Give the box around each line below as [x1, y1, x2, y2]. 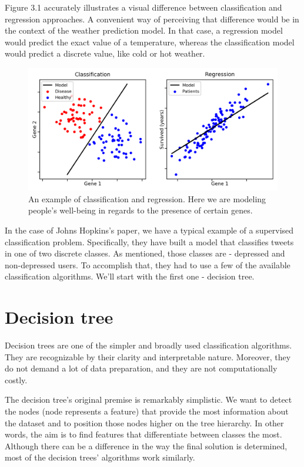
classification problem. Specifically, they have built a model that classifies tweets [5, 235, 294, 248]
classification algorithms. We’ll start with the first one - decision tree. [5, 270, 255, 282]
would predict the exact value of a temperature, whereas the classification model [5, 35, 295, 48]
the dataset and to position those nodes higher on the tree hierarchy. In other [5, 416, 284, 429]
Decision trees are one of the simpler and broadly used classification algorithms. [5, 339, 292, 351]
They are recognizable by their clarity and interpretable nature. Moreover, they [5, 350, 291, 363]
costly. [5, 373, 28, 386]
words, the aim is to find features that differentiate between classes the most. [5, 428, 282, 440]
